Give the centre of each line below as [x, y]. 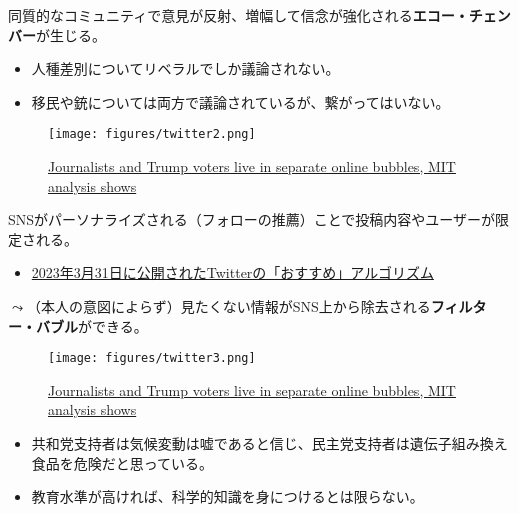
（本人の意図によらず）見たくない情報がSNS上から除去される [228, 306]
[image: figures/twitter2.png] [152, 134]
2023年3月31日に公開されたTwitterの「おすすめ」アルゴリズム [232, 272]
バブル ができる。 [91, 325]
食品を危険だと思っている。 [122, 462]
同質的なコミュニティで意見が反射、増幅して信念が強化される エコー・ [238, 15]
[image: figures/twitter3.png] [152, 358]
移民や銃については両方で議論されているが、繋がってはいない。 [240, 101]
